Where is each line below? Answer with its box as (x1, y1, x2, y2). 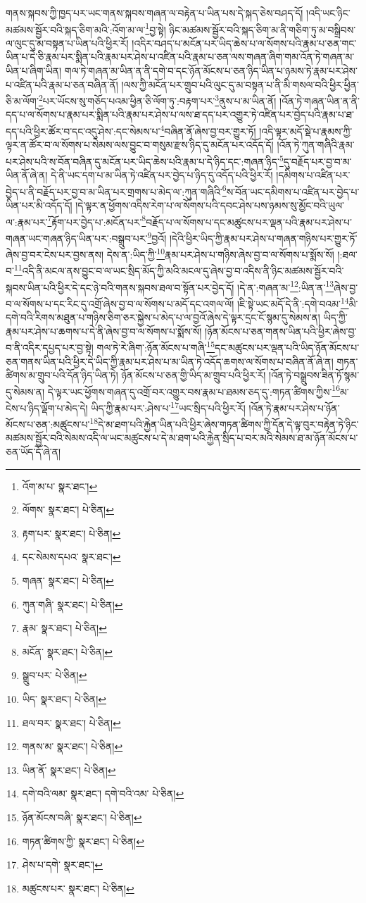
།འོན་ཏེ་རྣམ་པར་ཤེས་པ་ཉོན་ (248, 400, 340, 415)
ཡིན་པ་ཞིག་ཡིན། (6, 63, 62, 78)
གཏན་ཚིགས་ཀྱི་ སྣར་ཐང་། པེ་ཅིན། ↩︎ (22, 833, 144, 848)
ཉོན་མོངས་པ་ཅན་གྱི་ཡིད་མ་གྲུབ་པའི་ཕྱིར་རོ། (121, 368, 266, 382)
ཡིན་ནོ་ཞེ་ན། (6, 168, 48, 182)
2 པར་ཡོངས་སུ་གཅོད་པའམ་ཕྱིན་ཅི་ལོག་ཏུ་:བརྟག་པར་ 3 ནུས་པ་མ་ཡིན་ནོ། (38, 92, 277, 108)
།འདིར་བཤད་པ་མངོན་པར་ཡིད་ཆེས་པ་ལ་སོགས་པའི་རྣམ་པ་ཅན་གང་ (132, 35, 357, 50)
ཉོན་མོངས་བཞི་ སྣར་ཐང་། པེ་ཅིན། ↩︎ (22, 809, 142, 824)
